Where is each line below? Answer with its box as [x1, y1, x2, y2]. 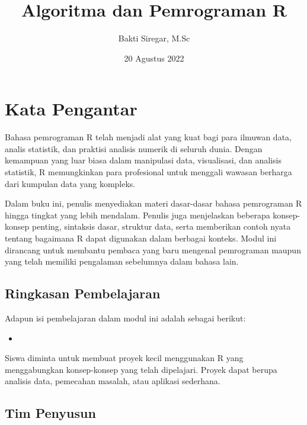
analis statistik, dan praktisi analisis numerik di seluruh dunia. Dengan [5, 142, 263, 154]
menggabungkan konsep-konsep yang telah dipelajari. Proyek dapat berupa [5, 363, 277, 375]
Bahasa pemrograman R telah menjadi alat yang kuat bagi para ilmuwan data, [5, 131, 292, 143]
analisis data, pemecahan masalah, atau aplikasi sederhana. [5, 375, 220, 387]
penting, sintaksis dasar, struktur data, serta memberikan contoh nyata [31, 220, 291, 233]
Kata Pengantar [5, 96, 137, 121]
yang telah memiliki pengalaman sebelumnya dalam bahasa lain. [5, 255, 239, 268]
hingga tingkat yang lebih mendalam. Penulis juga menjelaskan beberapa [5, 208, 270, 221]
